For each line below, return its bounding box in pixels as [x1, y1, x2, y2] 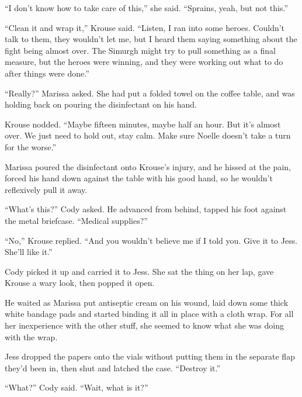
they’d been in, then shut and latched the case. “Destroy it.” [5, 361, 221, 374]
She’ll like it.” [5, 246, 53, 258]
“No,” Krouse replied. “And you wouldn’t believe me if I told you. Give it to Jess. [5, 234, 298, 246]
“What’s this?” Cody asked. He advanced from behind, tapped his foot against [5, 203, 287, 215]
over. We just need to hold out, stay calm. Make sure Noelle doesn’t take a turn [5, 129, 291, 141]
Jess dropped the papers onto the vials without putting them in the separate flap [5, 350, 295, 363]
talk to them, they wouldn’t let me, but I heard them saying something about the [5, 33, 297, 45]
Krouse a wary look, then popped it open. [5, 277, 155, 289]
